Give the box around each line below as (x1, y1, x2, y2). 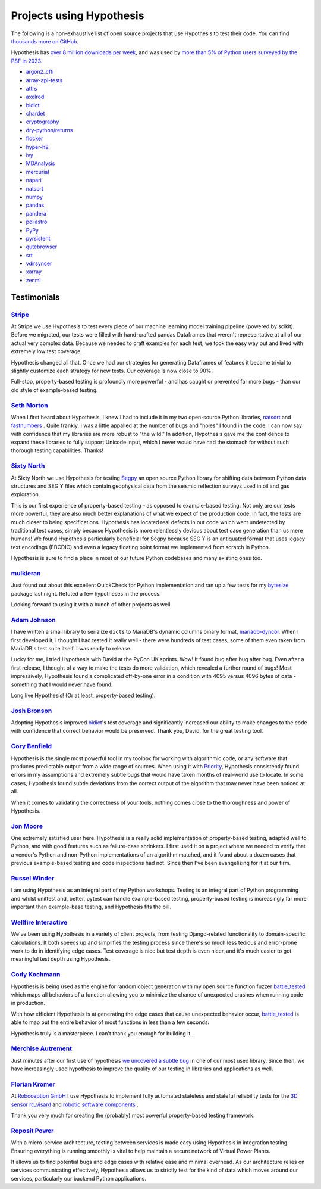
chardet (26, 110, 45, 117)
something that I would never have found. (11, 681, 113, 688)
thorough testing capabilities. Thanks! (11, 447, 103, 454)
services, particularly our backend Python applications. (11, 1175, 147, 1182)
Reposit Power (11, 1126, 54, 1135)
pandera (26, 210, 47, 217)
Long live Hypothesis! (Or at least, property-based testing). (11, 692, 156, 699)
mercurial (26, 168, 49, 175)
